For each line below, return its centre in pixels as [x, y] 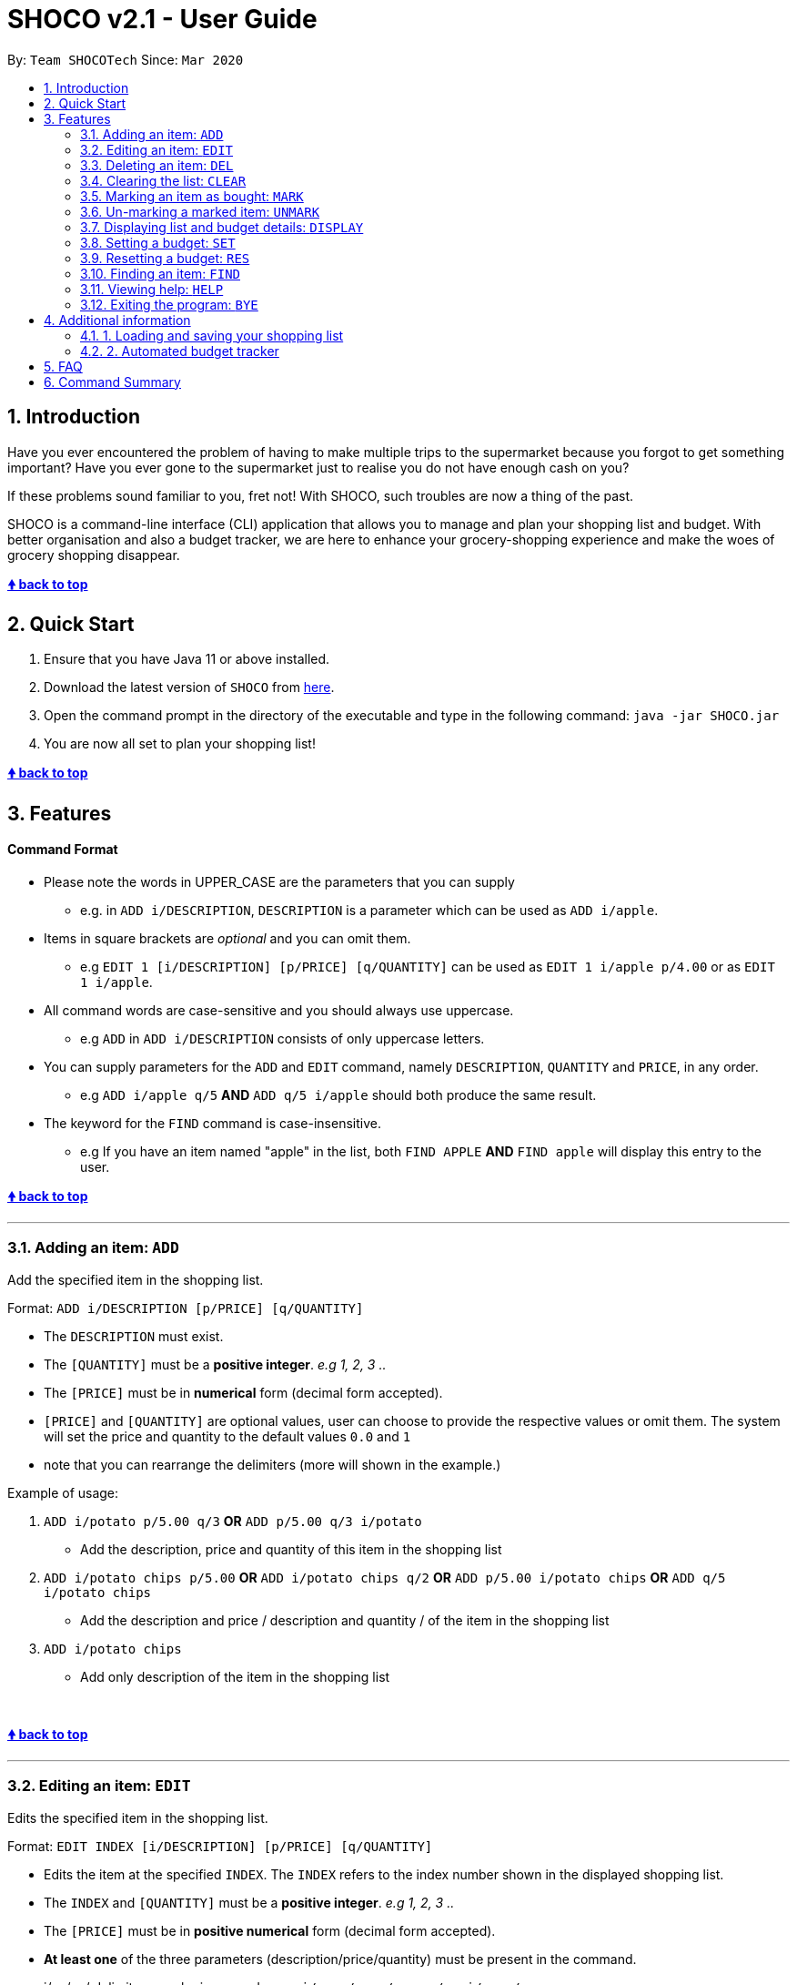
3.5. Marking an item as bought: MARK [192, 196]
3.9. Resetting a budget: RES [165, 258]
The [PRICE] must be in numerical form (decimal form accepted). [243, 1392]
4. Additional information [117, 320]
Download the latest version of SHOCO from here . [189, 687]
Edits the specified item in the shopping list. [138, 1817]
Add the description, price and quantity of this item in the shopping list [291, 1549]
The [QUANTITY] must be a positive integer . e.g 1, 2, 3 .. [215, 1364]
